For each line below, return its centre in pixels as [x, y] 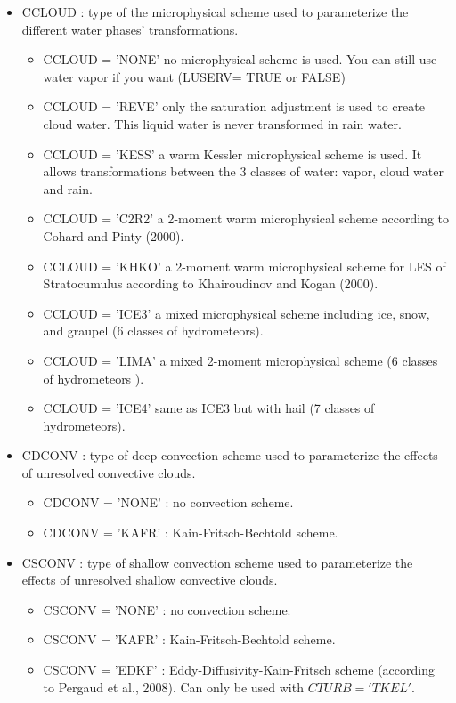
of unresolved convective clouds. [109, 472]
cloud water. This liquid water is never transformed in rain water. [222, 123]
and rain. [68, 188]
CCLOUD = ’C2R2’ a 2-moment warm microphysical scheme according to [246, 218]
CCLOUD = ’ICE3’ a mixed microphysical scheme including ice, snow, [236, 313]
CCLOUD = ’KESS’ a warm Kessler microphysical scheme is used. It [232, 154]
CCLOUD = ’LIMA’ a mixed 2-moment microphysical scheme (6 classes [240, 360]
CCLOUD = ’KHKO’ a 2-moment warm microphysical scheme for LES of [244, 266]
